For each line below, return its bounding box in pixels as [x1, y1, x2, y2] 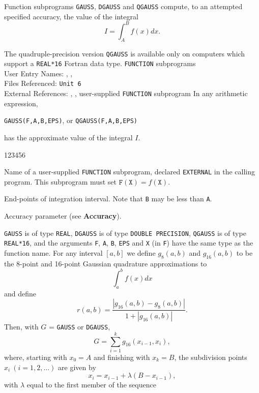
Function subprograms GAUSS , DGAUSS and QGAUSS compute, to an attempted [4, 1, 243, 11]
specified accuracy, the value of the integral [4, 11, 138, 21]
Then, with [4, 321, 39, 332]
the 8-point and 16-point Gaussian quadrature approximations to [4, 258, 207, 268]
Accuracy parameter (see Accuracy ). [4, 210, 122, 221]
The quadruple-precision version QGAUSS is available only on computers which [4, 48, 245, 58]
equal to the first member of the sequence [26, 379, 156, 390]
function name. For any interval [4, 248, 103, 258]
